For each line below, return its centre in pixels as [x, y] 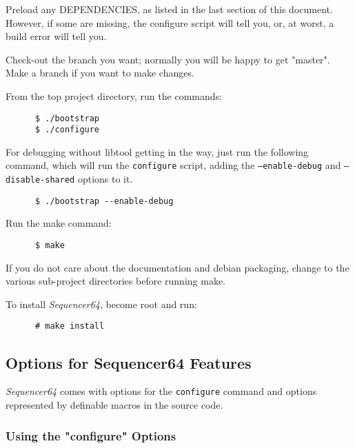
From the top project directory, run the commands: [114, 95]
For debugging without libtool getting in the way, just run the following [157, 151]
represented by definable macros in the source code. [114, 404]
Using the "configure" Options [91, 435]
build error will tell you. [56, 36]
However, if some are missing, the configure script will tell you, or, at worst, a [170, 22]
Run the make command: [59, 223]
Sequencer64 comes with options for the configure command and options [161, 391]
